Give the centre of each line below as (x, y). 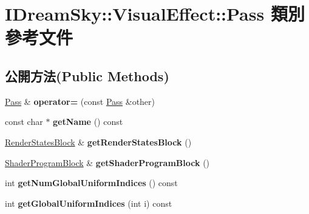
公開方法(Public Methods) (87, 75)
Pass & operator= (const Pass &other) (80, 101)
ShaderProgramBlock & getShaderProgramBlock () (107, 162)
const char (24, 122)
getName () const (88, 122)
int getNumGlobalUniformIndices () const (91, 183)
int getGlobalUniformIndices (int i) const (89, 203)
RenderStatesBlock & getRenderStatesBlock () (98, 142)
